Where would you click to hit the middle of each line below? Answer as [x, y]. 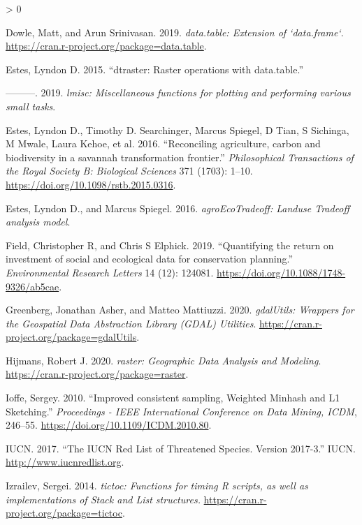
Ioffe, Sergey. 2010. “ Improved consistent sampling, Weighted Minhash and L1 [173, 398]
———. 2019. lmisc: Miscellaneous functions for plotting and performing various [178, 93]
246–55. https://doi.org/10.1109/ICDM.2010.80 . [109, 425]
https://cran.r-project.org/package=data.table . [106, 46]
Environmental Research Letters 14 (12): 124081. [110, 272]
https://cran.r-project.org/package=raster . [97, 374]
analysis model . [38, 222]
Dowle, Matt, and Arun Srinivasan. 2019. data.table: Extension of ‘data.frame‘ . [175, 32]
